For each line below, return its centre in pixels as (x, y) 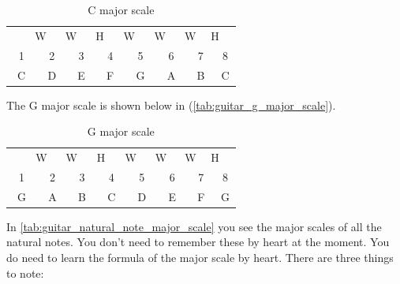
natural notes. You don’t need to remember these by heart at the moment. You (198, 242)
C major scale (121, 9)
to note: (25, 273)
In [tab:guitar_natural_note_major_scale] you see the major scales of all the (194, 226)
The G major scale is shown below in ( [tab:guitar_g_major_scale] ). (171, 105)
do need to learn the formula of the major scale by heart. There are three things (200, 258)
